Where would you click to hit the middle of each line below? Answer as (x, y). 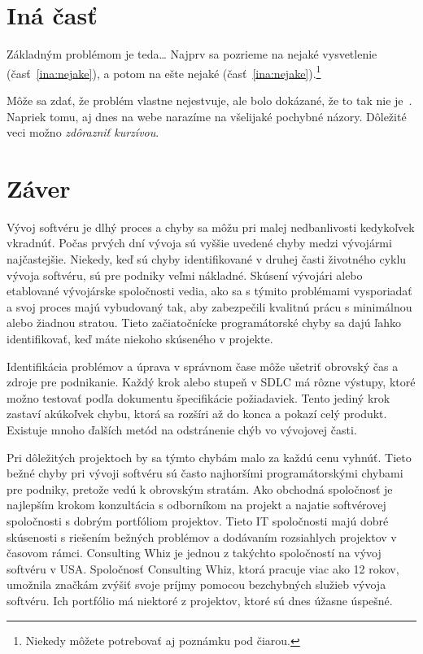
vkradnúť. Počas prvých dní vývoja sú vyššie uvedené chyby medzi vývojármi (199, 243)
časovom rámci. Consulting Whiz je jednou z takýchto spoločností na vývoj (194, 553)
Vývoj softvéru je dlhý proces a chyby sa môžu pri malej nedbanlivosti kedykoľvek (211, 227)
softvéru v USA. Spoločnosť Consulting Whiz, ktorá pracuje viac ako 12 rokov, (203, 568)
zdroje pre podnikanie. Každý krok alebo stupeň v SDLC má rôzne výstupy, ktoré (211, 382)
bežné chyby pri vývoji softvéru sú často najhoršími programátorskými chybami (205, 473)
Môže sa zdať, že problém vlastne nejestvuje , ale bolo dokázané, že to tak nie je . (209, 100)
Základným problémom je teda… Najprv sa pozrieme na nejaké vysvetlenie (192, 54)
